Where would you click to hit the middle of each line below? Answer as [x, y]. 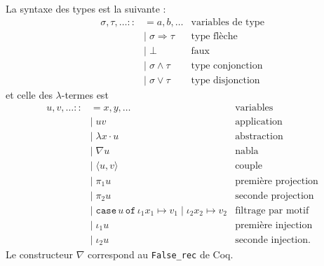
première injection [274, 225]
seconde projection [275, 196]
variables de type [228, 22]
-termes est [85, 94]
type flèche [214, 36]
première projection [277, 181]
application [259, 122]
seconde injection [272, 240]
